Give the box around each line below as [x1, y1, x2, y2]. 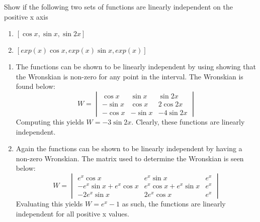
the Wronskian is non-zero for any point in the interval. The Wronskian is [16, 71, 243, 81]
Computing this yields [16, 116, 84, 127]
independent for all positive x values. [16, 208, 129, 218]
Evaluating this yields [16, 198, 83, 208]
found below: [16, 81, 55, 91]
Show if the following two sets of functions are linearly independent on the [4, 2, 233, 12]
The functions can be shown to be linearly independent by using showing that [16, 61, 256, 72]
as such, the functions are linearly [122, 198, 226, 208]
